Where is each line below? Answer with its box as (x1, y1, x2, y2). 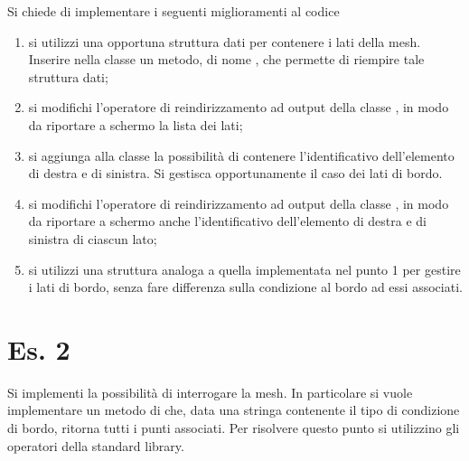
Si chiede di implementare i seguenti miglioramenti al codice (7, 2, 340, 20)
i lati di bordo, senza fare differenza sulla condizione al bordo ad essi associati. (28, 278, 463, 296)
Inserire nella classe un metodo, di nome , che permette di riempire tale (28, 50, 425, 69)
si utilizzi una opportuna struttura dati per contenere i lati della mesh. (28, 32, 421, 51)
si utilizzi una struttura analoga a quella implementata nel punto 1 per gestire (28, 259, 461, 278)
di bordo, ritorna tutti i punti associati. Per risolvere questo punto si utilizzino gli (7, 419, 460, 437)
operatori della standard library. (7, 436, 184, 455)
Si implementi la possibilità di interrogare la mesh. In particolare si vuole (7, 382, 413, 401)
